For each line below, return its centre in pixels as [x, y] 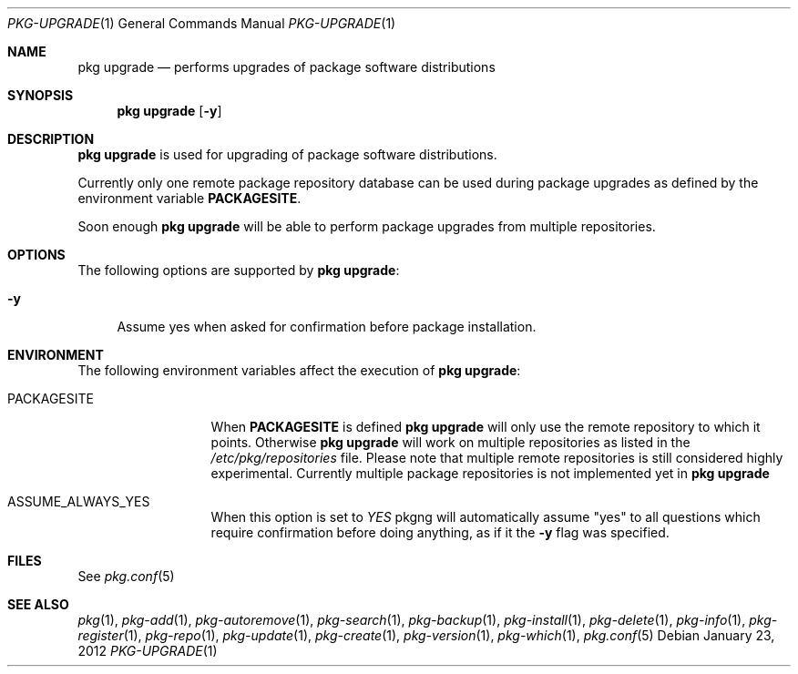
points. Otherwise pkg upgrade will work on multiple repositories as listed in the [450, 442]
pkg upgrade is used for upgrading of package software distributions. [287, 154]
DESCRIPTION [51, 139]
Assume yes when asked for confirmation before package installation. [327, 327]
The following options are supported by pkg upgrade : [239, 270]
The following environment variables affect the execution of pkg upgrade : [299, 370]
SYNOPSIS [41, 95]
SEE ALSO [38, 604]
